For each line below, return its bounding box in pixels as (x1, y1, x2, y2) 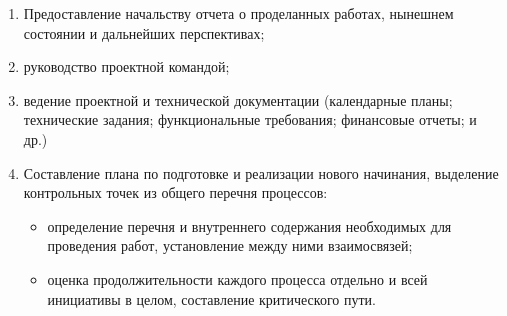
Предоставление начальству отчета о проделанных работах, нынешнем (23, 3, 454, 23)
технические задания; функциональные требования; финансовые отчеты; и (23, 109, 477, 130)
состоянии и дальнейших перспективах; (23, 22, 265, 43)
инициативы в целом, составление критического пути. (47, 288, 376, 309)
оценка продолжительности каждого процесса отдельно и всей (47, 268, 428, 289)
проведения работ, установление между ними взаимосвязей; (47, 235, 413, 256)
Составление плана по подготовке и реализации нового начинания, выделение (23, 162, 499, 183)
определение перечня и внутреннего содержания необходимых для (47, 215, 452, 236)
